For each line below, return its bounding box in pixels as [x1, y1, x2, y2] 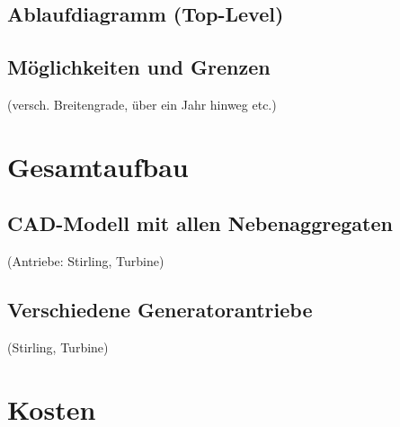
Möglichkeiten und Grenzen [7, 53, 271, 81]
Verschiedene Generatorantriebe [7, 296, 313, 324]
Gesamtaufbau [7, 147, 189, 184]
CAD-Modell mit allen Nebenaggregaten [7, 209, 393, 237]
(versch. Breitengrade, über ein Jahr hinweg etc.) [7, 94, 277, 113]
